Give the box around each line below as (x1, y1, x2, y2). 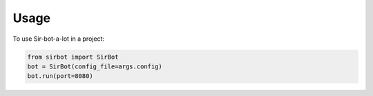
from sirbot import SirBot (27, 52, 119, 61)
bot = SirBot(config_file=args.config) (27, 62, 162, 70)
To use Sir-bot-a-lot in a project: (12, 35, 105, 43)
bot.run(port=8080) (27, 73, 93, 80)
